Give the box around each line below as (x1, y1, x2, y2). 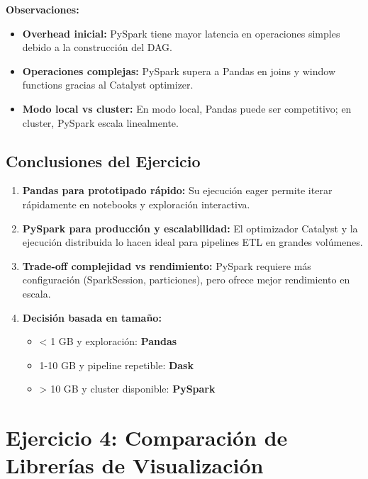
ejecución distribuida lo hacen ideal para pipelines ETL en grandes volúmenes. (22, 235, 363, 249)
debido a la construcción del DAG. (22, 40, 172, 55)
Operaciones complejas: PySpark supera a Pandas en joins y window (22, 63, 336, 78)
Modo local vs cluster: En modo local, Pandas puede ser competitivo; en (22, 101, 352, 115)
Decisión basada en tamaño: (22, 310, 162, 325)
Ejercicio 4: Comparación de (6, 423, 288, 452)
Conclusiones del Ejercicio (6, 150, 201, 171)
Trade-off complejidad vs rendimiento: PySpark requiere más (22, 258, 311, 273)
